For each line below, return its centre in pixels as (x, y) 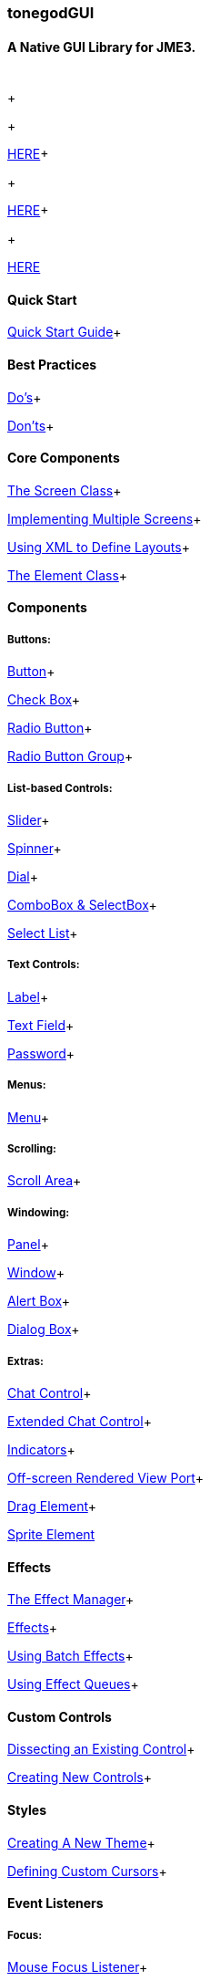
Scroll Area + (45, 1181)
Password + (41, 1053)
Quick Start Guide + (65, 332)
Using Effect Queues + (73, 1684)
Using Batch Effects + (70, 1656)
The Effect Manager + (71, 1600)
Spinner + (35, 849)
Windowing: (39, 1212)
